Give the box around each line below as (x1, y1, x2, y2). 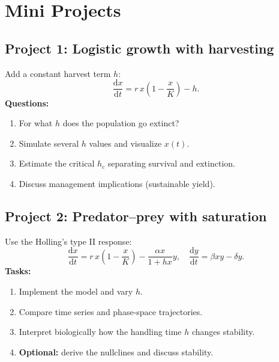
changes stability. (191, 325, 255, 338)
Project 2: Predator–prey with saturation (5, 207, 267, 225)
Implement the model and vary (19, 285, 133, 298)
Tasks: (5, 265, 31, 277)
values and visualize (89, 137, 162, 149)
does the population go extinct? (62, 117, 179, 129)
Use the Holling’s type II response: (5, 235, 132, 247)
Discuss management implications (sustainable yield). (19, 177, 215, 190)
